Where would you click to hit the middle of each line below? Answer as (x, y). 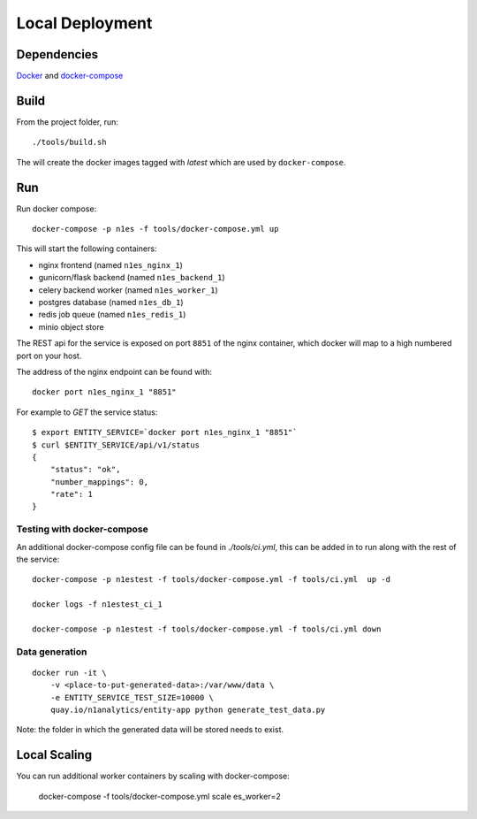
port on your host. (49, 356)
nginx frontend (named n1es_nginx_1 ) (110, 264)
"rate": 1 (71, 494)
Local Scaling (54, 755)
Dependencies (57, 54)
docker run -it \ (69, 673)
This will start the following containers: (87, 249)
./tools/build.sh (69, 142)
